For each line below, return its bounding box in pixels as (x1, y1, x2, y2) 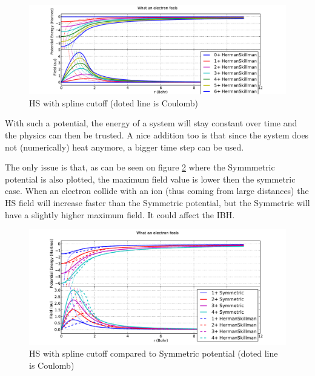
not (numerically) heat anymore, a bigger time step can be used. (5, 140, 244, 153)
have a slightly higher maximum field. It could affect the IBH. (5, 208, 235, 221)
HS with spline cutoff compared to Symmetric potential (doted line (29, 347, 278, 360)
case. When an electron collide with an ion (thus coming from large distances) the (5, 184, 309, 197)
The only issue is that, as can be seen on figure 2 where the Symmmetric (5, 161, 275, 173)
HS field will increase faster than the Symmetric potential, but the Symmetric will (5, 196, 310, 209)
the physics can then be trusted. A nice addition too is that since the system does (5, 129, 309, 141)
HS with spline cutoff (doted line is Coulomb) (29, 96, 198, 109)
